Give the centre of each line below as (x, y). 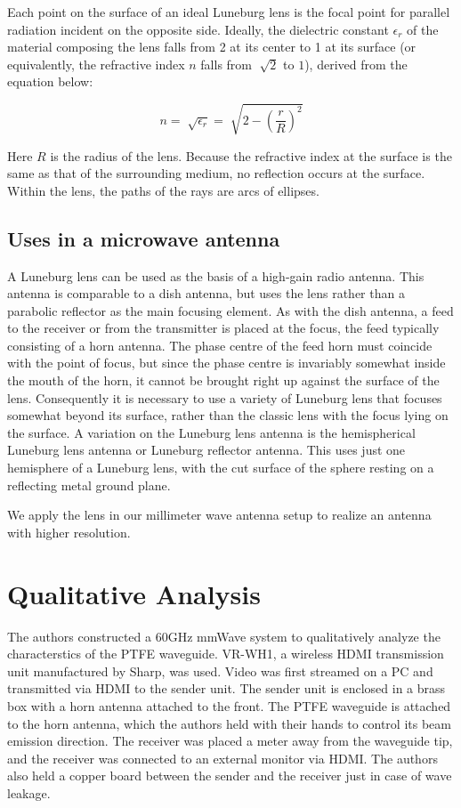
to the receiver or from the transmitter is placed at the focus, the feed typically (223, 328)
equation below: (50, 81)
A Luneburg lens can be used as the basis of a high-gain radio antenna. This (216, 275)
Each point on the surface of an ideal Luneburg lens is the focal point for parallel (229, 12)
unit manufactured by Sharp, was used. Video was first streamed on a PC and (220, 671)
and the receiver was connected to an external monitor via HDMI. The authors (222, 758)
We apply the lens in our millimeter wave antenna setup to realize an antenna (219, 515)
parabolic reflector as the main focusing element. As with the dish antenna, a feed (230, 310)
